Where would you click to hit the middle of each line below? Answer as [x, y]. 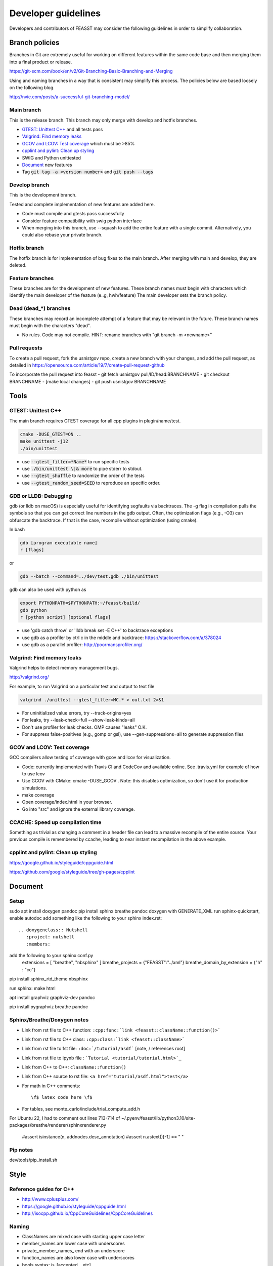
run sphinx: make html [32, 988]
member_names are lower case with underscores [73, 1244]
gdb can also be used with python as [48, 589]
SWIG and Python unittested [51, 157]
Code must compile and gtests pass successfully [73, 214]
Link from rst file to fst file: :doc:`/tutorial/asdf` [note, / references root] [104, 1049]
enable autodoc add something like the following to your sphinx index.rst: [86, 918]
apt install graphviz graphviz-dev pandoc [52, 997]
